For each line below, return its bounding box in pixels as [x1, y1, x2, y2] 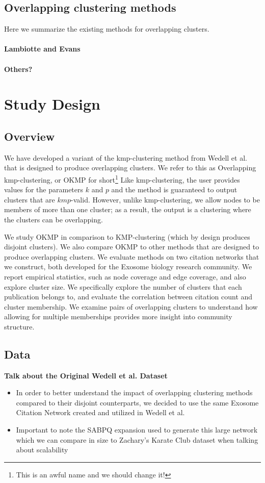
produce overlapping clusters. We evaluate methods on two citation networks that [4, 251, 259, 262]
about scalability [16, 444, 68, 455]
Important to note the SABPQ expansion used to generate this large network [16, 424, 258, 435]
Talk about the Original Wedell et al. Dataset [4, 370, 168, 380]
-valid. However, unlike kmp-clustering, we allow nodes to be [71, 194, 260, 205]
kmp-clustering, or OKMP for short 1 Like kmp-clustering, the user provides [4, 172, 240, 185]
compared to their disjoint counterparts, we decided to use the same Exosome [16, 397, 259, 408]
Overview [4, 128, 55, 144]
